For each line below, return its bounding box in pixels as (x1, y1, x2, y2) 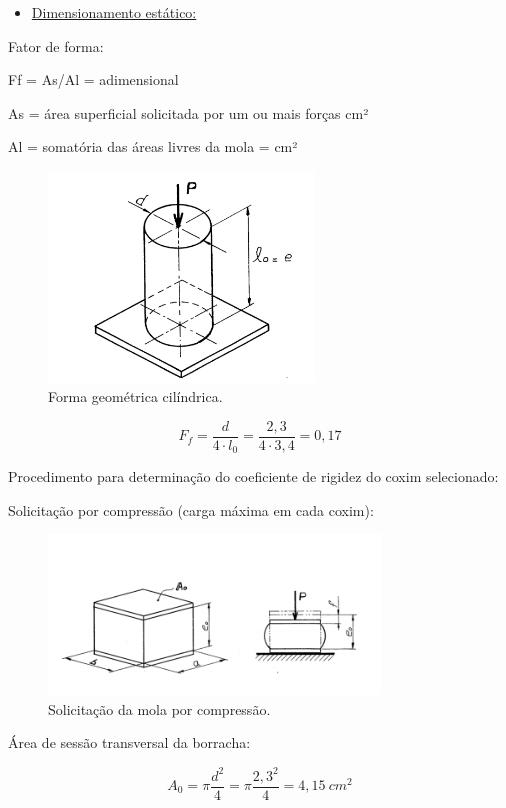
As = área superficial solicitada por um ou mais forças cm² (8, 102, 369, 123)
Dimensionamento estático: (31, 2, 197, 22)
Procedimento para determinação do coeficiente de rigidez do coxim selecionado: (8, 466, 499, 487)
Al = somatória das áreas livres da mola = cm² (8, 136, 298, 157)
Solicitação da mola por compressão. (48, 698, 271, 719)
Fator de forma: (8, 35, 104, 56)
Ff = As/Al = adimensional (8, 69, 179, 90)
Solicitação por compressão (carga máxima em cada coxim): (8, 499, 374, 520)
